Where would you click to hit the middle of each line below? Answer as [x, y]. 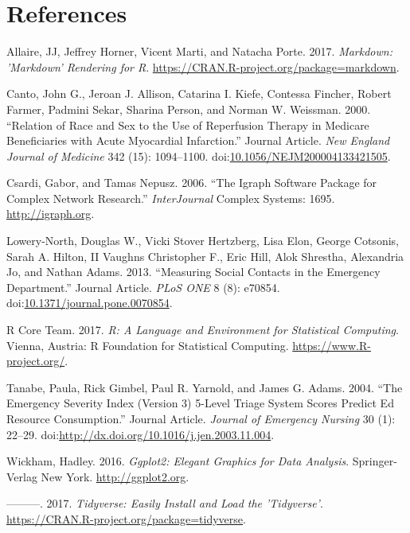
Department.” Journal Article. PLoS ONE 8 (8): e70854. [143, 287]
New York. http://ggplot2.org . [115, 476]
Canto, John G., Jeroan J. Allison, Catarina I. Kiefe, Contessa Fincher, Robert [199, 93]
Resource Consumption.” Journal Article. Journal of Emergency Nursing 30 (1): [201, 418]
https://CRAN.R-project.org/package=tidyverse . [126, 518]
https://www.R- [332, 345]
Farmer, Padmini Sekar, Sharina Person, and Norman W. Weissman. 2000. [189, 109]
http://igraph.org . [51, 214]
